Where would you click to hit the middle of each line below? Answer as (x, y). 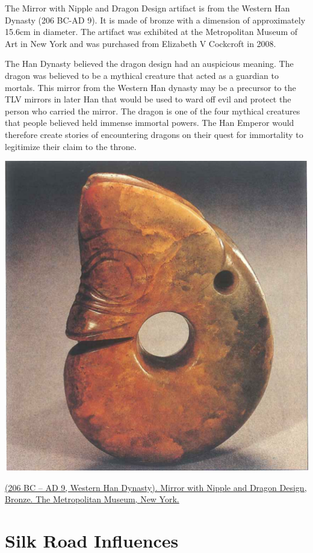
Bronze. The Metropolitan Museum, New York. (92, 499)
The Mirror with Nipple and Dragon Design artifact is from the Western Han (147, 8)
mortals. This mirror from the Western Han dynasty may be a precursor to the (150, 87)
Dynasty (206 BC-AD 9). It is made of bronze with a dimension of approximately (155, 20)
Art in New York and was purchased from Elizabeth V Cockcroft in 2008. (141, 43)
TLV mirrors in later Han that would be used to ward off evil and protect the (148, 99)
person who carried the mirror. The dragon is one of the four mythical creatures (153, 111)
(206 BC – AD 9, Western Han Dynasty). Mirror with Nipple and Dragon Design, (156, 487)
